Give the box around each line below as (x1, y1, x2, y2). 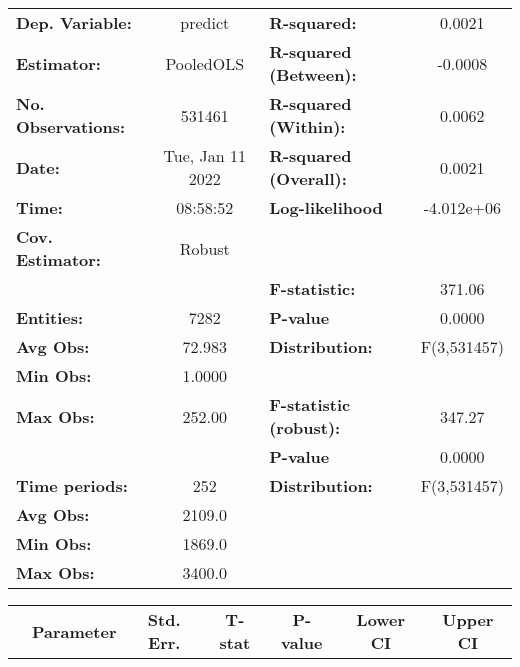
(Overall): (269, 167, 347, 190)
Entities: (16, 306, 84, 329)
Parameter (32, 619, 117, 643)
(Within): (269, 115, 346, 138)
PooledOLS (165, 51, 245, 75)
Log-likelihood (269, 196, 383, 219)
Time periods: (16, 474, 128, 497)
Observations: (16, 115, 126, 138)
